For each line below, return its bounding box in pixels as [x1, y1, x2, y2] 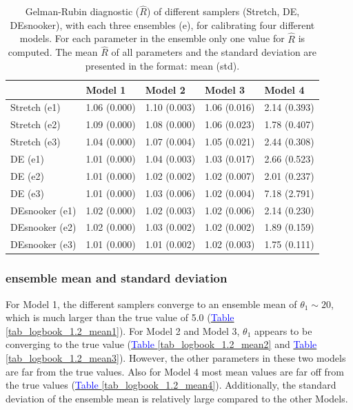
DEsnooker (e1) [10, 203, 77, 217]
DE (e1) [10, 152, 44, 165]
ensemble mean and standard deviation [6, 269, 228, 287]
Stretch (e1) [10, 100, 61, 114]
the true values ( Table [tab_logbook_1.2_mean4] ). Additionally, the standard [6, 378, 336, 392]
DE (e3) [10, 185, 44, 200]
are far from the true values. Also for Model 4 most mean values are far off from [6, 364, 344, 378]
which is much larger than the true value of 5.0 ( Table [6, 310, 234, 325]
